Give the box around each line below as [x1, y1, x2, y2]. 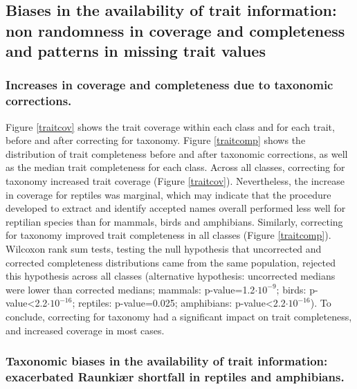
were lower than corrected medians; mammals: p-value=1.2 [6, 282, 255, 296]
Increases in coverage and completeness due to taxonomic [6, 76, 333, 93]
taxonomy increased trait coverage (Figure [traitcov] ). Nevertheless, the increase [6, 174, 345, 188]
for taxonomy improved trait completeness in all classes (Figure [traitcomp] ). [6, 228, 331, 242]
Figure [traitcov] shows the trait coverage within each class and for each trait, [6, 119, 335, 134]
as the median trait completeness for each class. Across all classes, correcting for [6, 160, 345, 174]
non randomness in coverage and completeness [6, 19, 345, 41]
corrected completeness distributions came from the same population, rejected [6, 255, 336, 269]
